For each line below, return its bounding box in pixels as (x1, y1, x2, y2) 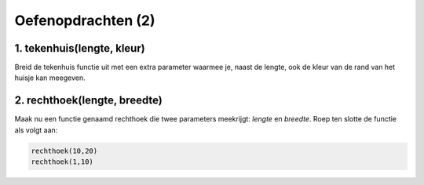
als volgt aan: (14, 125, 58, 135)
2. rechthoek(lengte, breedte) (14, 94, 163, 107)
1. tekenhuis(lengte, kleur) (14, 42, 145, 55)
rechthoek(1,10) (31, 158, 94, 166)
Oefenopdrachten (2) (14, 12, 156, 29)
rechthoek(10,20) (31, 146, 98, 155)
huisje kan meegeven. (14, 73, 86, 82)
